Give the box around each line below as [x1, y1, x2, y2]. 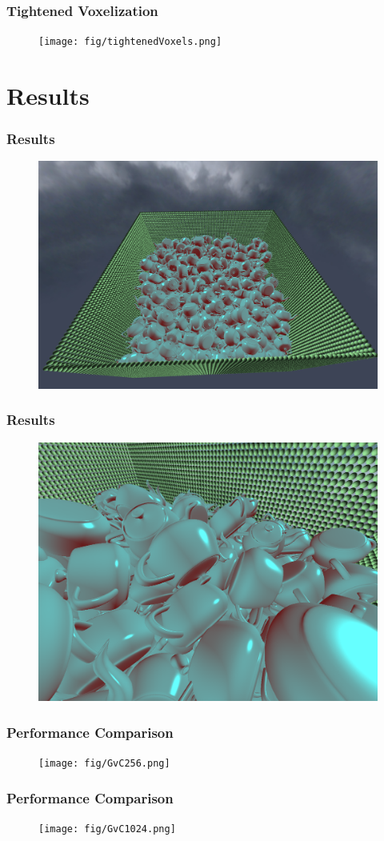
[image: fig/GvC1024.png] [38, 823, 176, 835]
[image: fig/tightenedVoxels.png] [38, 36, 222, 48]
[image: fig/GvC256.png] [38, 757, 170, 769]
